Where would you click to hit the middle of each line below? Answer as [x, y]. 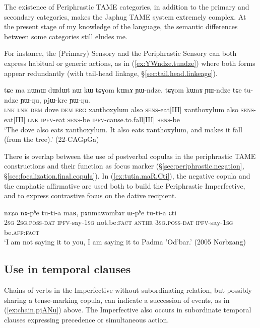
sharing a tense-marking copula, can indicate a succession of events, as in [117, 300]
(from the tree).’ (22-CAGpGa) [52, 139]
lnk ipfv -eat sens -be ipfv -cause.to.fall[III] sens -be [104, 119]
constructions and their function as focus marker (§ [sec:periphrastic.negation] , [124, 166]
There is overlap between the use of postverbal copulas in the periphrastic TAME [130, 156]
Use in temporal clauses [68, 269]
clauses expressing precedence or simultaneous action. [87, 320]
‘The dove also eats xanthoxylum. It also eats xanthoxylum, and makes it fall [123, 129]
